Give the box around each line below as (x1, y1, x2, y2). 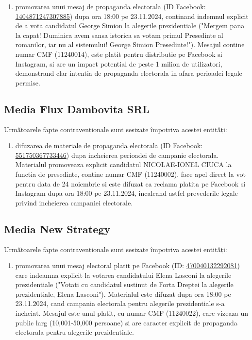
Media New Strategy (4, 221, 111, 236)
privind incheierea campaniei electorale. (15, 197, 133, 207)
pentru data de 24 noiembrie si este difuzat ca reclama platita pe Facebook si (15, 178, 246, 188)
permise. (15, 77, 40, 87)
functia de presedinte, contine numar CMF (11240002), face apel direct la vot (15, 169, 246, 179)
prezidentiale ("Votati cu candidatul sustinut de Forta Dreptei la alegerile (15, 279, 234, 289)
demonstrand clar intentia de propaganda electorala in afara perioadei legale (15, 68, 242, 78)
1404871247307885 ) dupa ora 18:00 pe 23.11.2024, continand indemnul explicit (15, 11, 249, 21)
